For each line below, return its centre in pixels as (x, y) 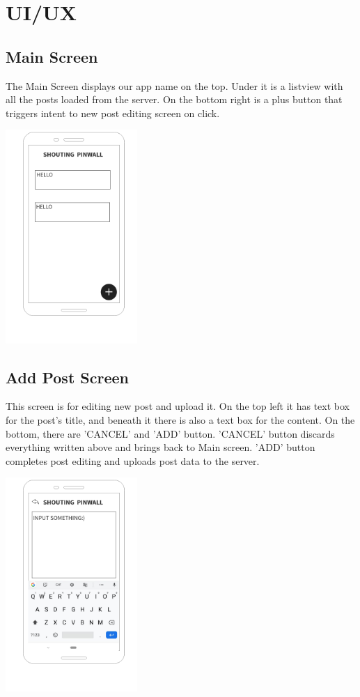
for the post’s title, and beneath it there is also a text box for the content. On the (180, 420)
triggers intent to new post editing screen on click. (113, 113)
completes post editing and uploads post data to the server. (133, 460)
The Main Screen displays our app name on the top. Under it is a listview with (174, 85)
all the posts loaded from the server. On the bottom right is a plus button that (174, 99)
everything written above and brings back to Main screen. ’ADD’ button (161, 447)
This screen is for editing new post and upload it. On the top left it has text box (178, 406)
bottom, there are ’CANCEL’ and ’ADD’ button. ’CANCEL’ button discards (170, 433)
